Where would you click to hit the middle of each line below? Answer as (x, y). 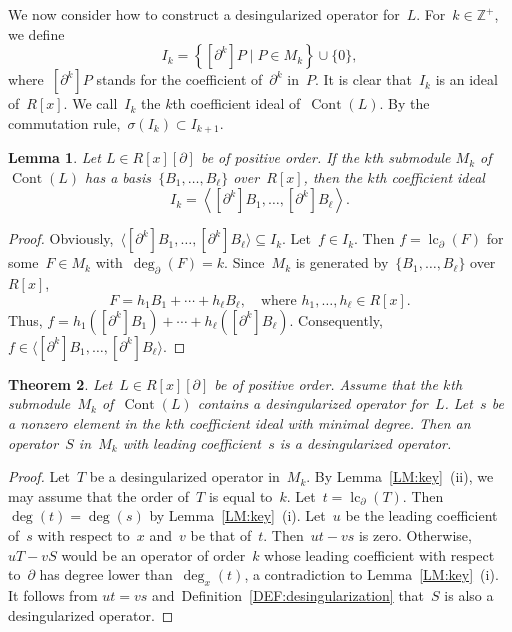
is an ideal (466, 79)
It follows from (53, 594)
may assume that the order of (99, 495)
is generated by (342, 262)
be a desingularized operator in (184, 476)
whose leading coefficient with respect (379, 554)
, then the (333, 176)
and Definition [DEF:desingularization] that (288, 594)
